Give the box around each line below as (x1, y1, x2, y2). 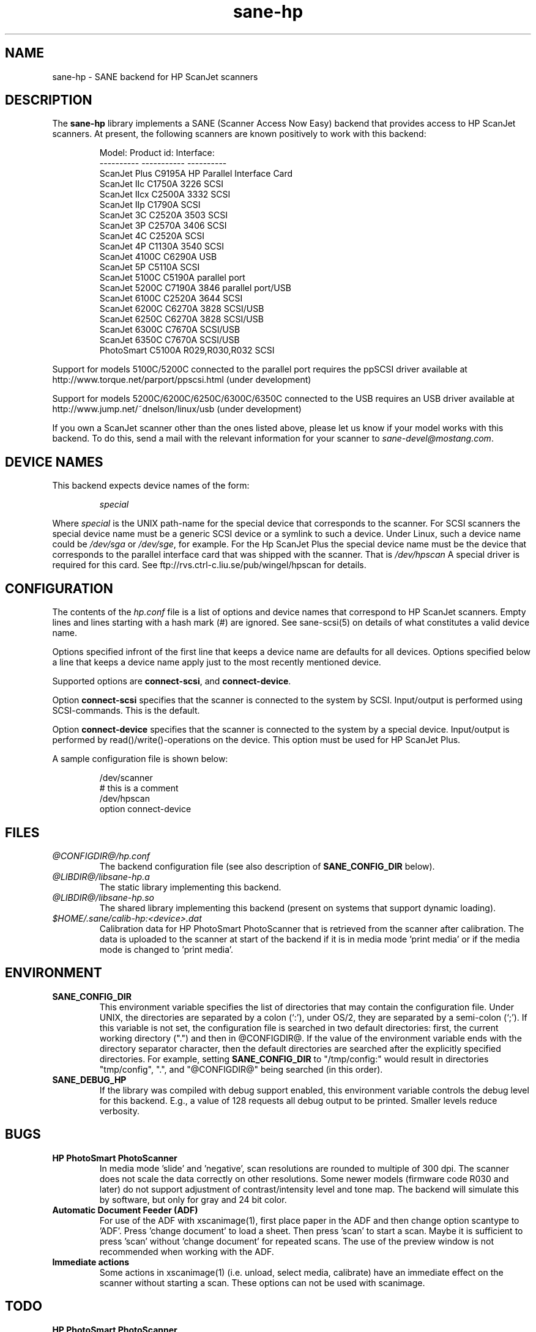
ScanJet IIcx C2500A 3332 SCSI (99, 189, 231, 200)
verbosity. (99, 1105, 140, 1116)
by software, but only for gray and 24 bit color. (99, 1194, 287, 1205)
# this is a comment (99, 783, 179, 794)
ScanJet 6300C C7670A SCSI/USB (99, 324, 240, 335)
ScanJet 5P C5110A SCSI (99, 262, 200, 273)
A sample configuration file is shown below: (52, 753, 228, 764)
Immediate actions (52, 1256, 130, 1267)
